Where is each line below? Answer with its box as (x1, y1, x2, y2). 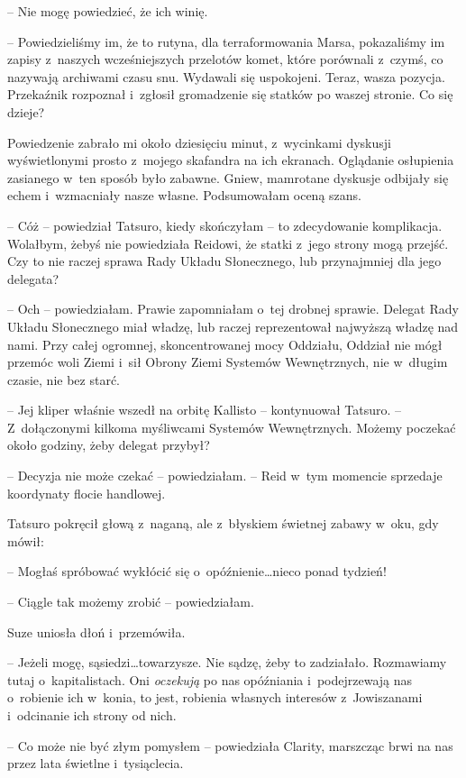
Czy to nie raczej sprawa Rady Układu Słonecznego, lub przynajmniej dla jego (7, 252, 442, 270)
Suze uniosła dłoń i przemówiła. (7, 622, 186, 641)
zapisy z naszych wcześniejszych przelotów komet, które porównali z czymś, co (7, 50, 443, 69)
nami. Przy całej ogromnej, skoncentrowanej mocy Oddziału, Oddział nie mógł (7, 334, 443, 353)
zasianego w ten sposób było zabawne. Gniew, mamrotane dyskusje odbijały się (7, 168, 449, 187)
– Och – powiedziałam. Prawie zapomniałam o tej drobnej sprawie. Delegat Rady (7, 299, 459, 318)
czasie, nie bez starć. (7, 370, 120, 389)
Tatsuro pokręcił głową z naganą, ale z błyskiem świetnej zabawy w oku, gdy (7, 514, 439, 533)
